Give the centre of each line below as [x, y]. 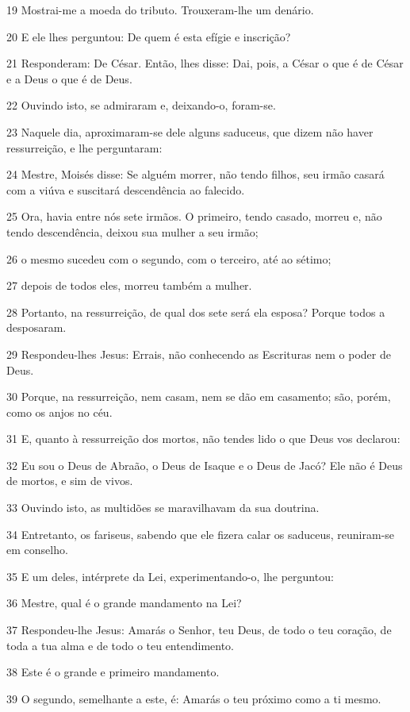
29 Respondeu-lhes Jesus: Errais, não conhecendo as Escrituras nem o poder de [199, 354]
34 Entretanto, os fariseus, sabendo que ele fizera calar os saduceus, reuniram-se [201, 534]
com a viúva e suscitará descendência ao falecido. [126, 189]
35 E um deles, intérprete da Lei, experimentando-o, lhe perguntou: [170, 576]
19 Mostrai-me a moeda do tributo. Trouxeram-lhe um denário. [160, 10]
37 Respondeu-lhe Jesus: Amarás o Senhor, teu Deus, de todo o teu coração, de [199, 630]
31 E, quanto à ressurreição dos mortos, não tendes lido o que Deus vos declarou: [203, 439]
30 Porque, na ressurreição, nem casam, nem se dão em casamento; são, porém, [199, 396]
